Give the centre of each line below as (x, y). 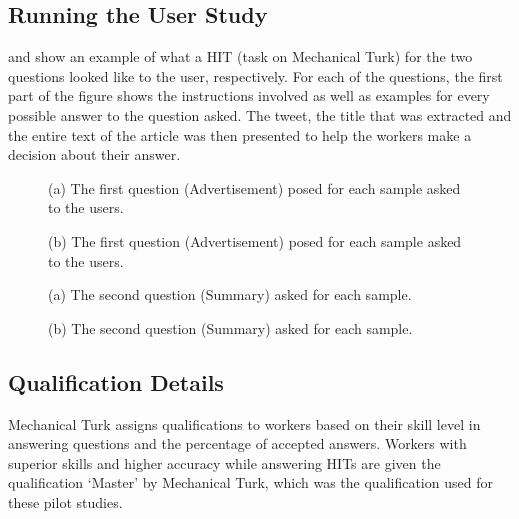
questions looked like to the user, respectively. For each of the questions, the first (255, 75)
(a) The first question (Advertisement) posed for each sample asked (254, 187)
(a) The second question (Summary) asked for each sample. (230, 294)
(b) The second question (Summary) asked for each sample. (230, 327)
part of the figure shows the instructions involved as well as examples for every (249, 95)
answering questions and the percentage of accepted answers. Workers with (237, 443)
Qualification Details (116, 381)
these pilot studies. (65, 501)
